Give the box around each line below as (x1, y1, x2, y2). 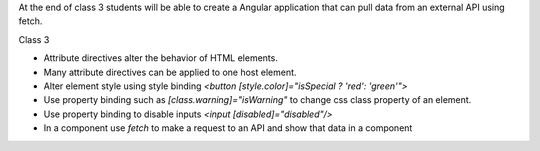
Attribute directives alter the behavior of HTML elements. (43, 52, 279, 64)
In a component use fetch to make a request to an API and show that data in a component (43, 122, 413, 134)
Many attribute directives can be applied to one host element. (43, 66, 297, 78)
